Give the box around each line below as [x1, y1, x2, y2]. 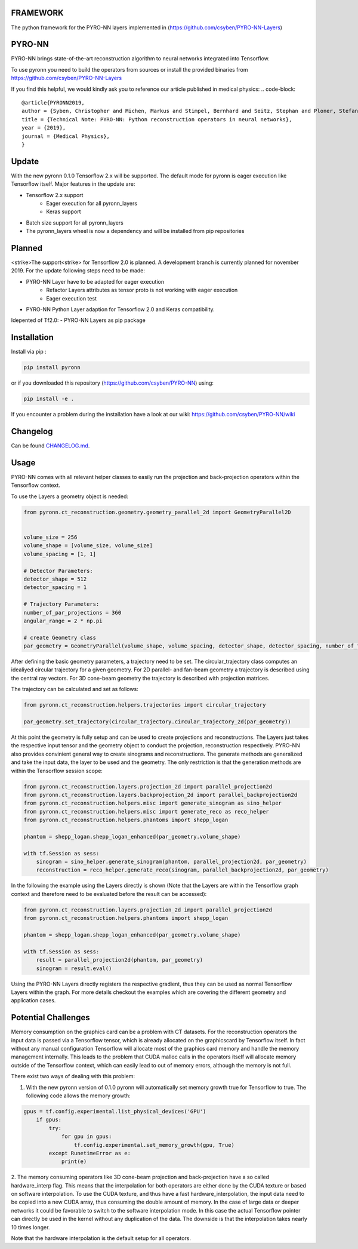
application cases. [11, 997, 56, 1004]
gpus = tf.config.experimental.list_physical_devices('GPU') [23, 1108, 206, 1115]
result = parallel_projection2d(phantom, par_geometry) [36, 956, 203, 963]
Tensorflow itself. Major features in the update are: [11, 180, 135, 188]
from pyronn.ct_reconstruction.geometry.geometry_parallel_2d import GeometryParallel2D [23, 508, 292, 515]
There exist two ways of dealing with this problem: [11, 1073, 135, 1080]
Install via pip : [11, 348, 47, 355]
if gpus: [36, 1116, 62, 1123]
